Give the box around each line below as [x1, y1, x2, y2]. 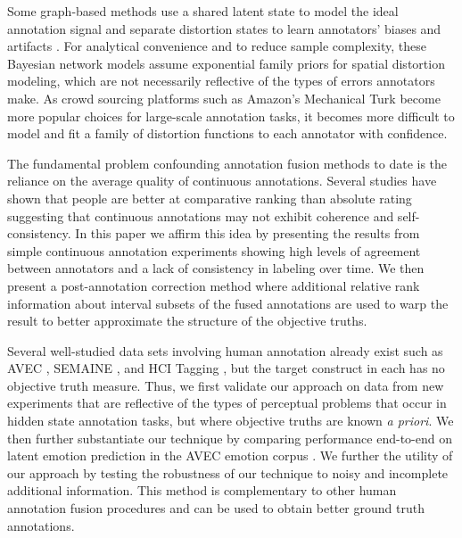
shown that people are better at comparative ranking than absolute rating [7, 188, 412, 207]
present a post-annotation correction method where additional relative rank [7, 276, 420, 294]
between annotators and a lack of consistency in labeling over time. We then [7, 259, 425, 277]
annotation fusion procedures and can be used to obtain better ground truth [7, 499, 425, 517]
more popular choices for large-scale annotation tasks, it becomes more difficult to [7, 106, 455, 125]
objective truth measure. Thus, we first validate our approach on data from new [7, 376, 444, 394]
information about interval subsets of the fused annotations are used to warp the [7, 294, 449, 312]
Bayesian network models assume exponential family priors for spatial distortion [7, 54, 445, 72]
